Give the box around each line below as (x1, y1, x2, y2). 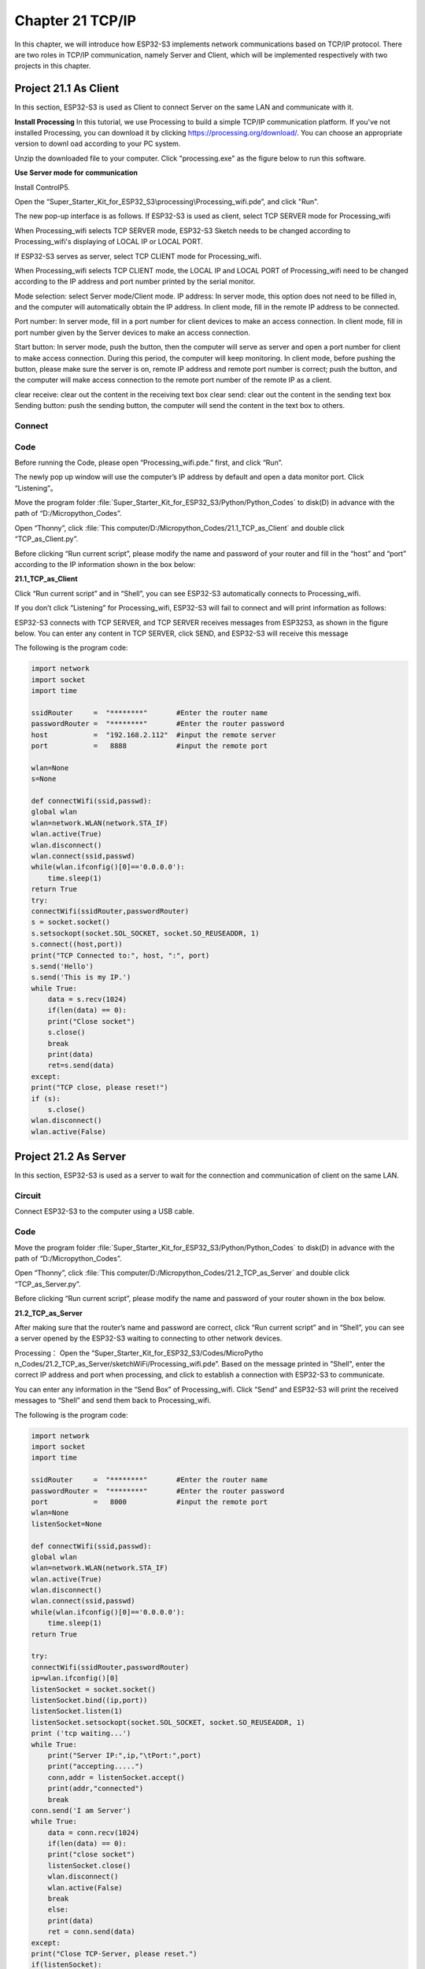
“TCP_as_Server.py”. (14, 1279, 81, 1289)
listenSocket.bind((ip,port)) (31, 1696, 148, 1704)
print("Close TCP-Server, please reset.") (31, 1949, 198, 1958)
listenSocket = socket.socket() (31, 1685, 157, 1693)
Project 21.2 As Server (14, 1150, 126, 1163)
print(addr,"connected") (47, 1784, 144, 1793)
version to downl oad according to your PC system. (14, 139, 181, 149)
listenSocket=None (31, 1519, 102, 1528)
